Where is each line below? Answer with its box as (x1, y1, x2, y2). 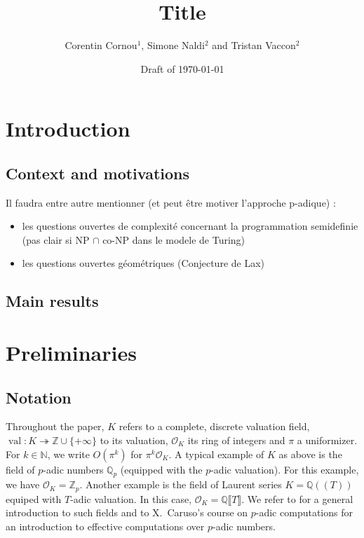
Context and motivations (6, 162, 190, 184)
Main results (6, 290, 99, 312)
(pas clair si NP (22, 232, 90, 247)
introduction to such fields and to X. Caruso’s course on (6, 505, 248, 520)
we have (6, 477, 40, 492)
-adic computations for (255, 505, 353, 520)
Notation (6, 386, 72, 408)
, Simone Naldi (141, 38, 205, 53)
